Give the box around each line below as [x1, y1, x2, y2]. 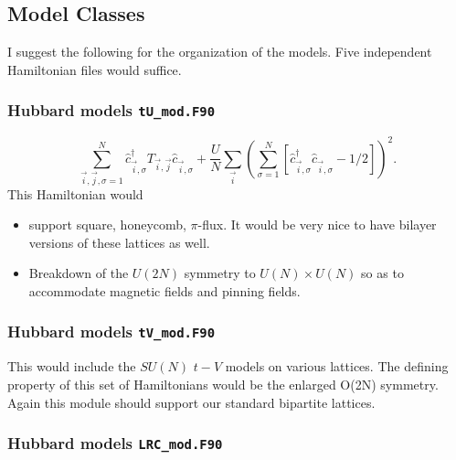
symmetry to [184, 263, 256, 283]
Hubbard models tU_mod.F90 [7, 99, 216, 122]
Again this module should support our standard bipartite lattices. [7, 392, 376, 412]
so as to [361, 263, 404, 283]
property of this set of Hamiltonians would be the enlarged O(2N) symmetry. [7, 374, 439, 393]
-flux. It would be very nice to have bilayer [197, 215, 437, 234]
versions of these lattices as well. [28, 232, 210, 251]
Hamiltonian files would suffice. [7, 59, 182, 79]
